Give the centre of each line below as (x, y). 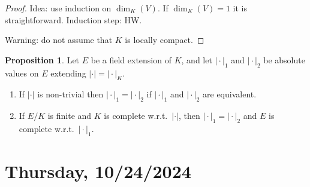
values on (22, 73)
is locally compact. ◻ (165, 40)
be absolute (284, 59)
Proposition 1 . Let (42, 59)
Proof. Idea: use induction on (58, 8)
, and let (197, 59)
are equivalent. (230, 94)
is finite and (70, 116)
